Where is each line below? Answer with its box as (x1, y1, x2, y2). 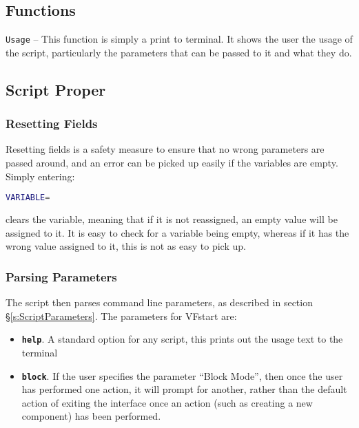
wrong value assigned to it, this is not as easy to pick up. (6, 239, 246, 253)
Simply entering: (6, 169, 75, 183)
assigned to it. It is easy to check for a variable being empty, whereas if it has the (6, 225, 349, 239)
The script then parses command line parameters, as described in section (6, 295, 313, 310)
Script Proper (6, 78, 106, 100)
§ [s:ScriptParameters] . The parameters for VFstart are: (6, 308, 237, 323)
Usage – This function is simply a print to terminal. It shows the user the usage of (6, 32, 353, 46)
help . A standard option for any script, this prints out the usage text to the (21, 332, 343, 346)
